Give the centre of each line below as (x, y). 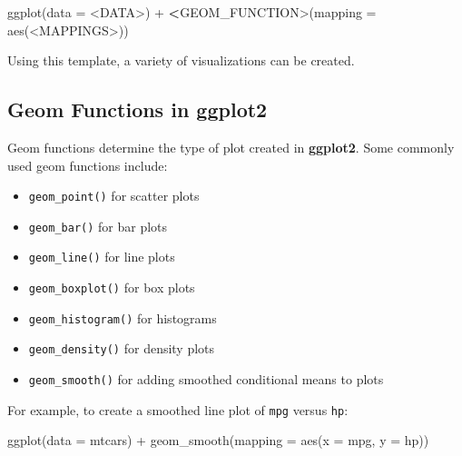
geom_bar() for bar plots (98, 226)
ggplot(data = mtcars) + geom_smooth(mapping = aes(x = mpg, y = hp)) (218, 440)
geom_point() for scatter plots (114, 196)
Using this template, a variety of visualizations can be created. (181, 60)
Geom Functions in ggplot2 (138, 109)
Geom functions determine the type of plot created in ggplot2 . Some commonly (231, 147)
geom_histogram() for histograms (123, 317)
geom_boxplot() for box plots (112, 287)
